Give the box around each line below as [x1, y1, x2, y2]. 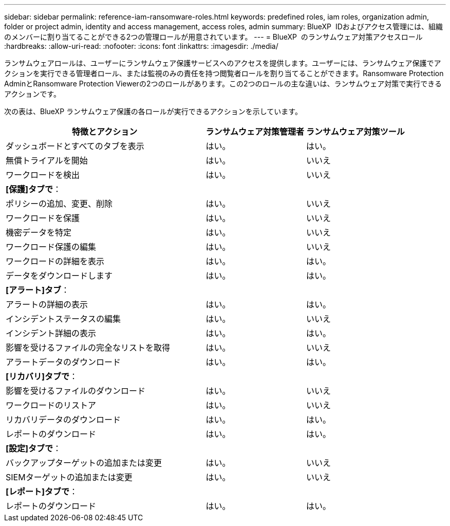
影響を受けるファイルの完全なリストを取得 [6, 342, 171, 353]
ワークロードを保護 [6, 213, 80, 223]
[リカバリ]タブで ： [6, 371, 78, 382]
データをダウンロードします [6, 270, 113, 281]
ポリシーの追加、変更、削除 [6, 198, 113, 209]
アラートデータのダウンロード [6, 357, 121, 367]
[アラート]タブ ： [6, 285, 70, 295]
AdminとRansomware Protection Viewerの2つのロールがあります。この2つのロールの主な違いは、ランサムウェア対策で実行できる [4, 79, 442, 88]
